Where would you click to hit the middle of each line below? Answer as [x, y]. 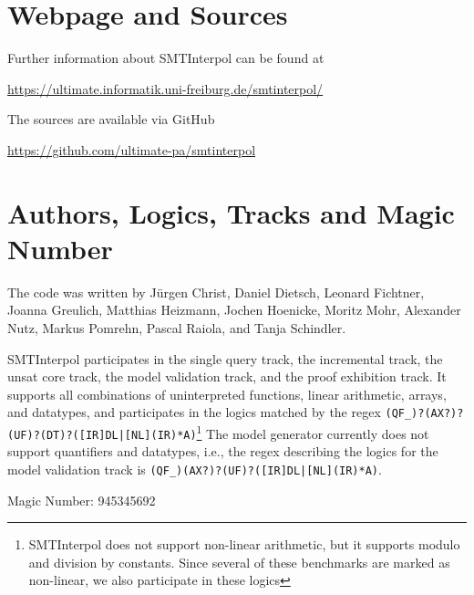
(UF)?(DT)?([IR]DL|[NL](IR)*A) [102, 435]
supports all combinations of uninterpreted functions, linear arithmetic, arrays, [227, 394]
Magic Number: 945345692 [82, 500]
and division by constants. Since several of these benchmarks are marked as [239, 562]
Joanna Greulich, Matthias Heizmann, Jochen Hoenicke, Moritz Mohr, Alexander [234, 310]
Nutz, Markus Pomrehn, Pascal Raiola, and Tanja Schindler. [177, 328]
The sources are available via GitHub [111, 119]
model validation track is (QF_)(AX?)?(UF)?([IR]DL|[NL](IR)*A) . [195, 469]
